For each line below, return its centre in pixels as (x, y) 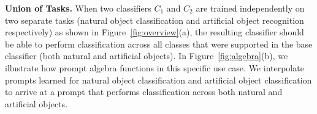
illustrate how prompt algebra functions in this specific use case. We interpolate (155, 67)
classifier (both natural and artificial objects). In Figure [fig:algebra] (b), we (147, 56)
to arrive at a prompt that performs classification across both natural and (144, 92)
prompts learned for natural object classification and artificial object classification (158, 80)
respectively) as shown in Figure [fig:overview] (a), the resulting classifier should (155, 32)
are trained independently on (250, 8)
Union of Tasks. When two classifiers (78, 8)
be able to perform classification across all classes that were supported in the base (159, 44)
